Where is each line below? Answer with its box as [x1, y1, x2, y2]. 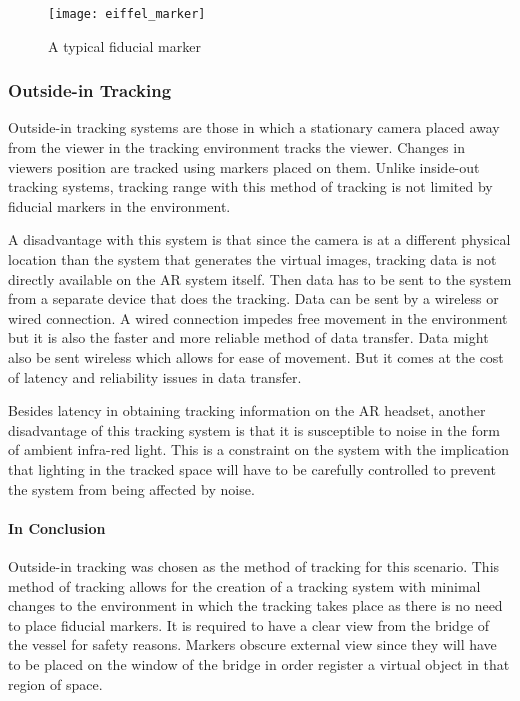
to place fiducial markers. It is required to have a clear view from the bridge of [8, 614, 490, 635]
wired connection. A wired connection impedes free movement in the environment [8, 307, 508, 328]
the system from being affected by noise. [8, 478, 255, 499]
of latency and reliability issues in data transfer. [8, 366, 302, 387]
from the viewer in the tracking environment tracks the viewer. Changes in [8, 137, 465, 158]
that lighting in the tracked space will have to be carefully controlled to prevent [8, 458, 496, 479]
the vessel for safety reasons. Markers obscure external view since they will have [8, 634, 497, 655]
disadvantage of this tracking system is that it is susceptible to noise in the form [8, 419, 500, 440]
